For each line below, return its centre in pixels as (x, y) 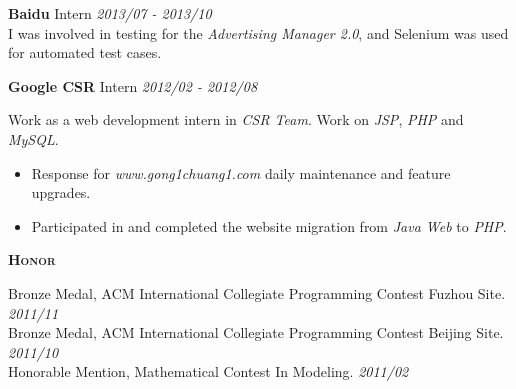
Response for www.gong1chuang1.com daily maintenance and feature (241, 172)
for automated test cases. (85, 52)
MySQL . (33, 138)
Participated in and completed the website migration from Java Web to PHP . (269, 225)
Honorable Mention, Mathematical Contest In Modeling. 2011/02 (208, 371)
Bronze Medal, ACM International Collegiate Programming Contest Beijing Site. (256, 332)
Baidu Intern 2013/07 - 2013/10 (110, 13)
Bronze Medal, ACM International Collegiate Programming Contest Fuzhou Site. (257, 292)
